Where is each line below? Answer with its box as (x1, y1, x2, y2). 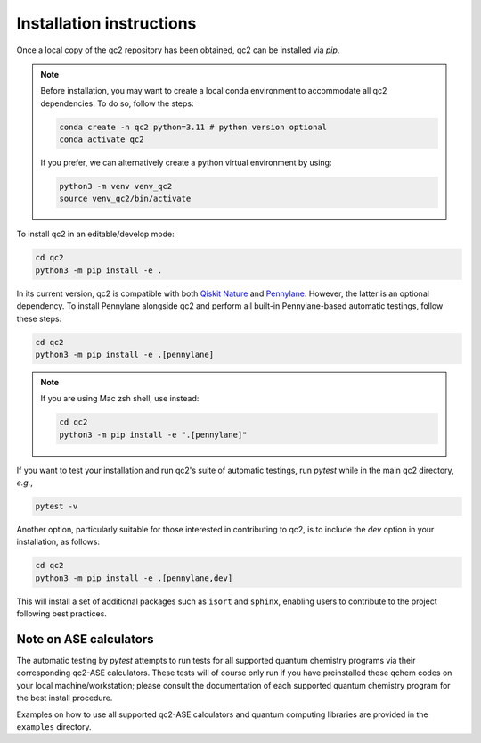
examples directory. (16, 722, 93, 732)
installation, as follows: (16, 536, 100, 548)
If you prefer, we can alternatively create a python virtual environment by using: (40, 157, 332, 169)
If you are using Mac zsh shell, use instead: (40, 393, 200, 404)
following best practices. (16, 608, 107, 619)
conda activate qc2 (59, 135, 144, 144)
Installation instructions (16, 13, 197, 33)
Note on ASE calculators (16, 632, 155, 647)
